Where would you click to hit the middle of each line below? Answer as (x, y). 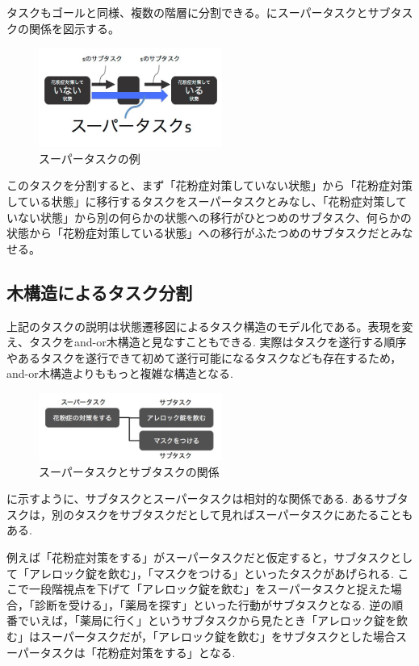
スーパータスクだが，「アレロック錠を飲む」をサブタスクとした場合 (218, 636)
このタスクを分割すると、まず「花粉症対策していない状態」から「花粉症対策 (210, 185)
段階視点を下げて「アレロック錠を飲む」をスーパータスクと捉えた (215, 589)
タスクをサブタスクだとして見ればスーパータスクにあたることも (243, 514)
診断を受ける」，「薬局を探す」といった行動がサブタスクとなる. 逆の (213, 604)
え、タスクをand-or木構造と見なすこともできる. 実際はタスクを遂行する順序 (207, 342)
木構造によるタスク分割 (100, 292)
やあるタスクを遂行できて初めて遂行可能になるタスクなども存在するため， (204, 357)
